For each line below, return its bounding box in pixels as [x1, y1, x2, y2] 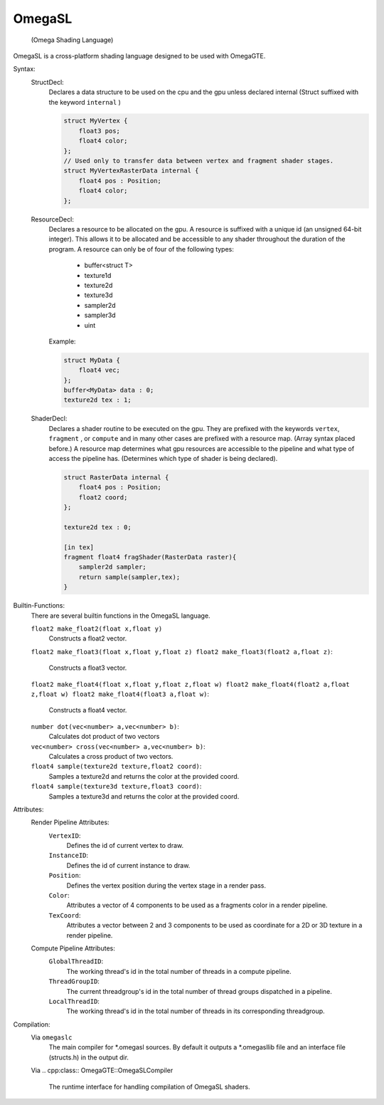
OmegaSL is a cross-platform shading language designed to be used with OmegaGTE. [13, 51, 266, 60]
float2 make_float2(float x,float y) [31, 625, 163, 633]
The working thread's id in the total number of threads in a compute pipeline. [66, 967, 292, 975]
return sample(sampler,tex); [78, 573, 181, 581]
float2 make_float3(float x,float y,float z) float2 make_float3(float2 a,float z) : [31, 647, 334, 655]
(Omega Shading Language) [31, 36, 114, 44]
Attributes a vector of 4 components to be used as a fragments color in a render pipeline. [66, 901, 328, 910]
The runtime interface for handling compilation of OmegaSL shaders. [48, 1082, 250, 1091]
